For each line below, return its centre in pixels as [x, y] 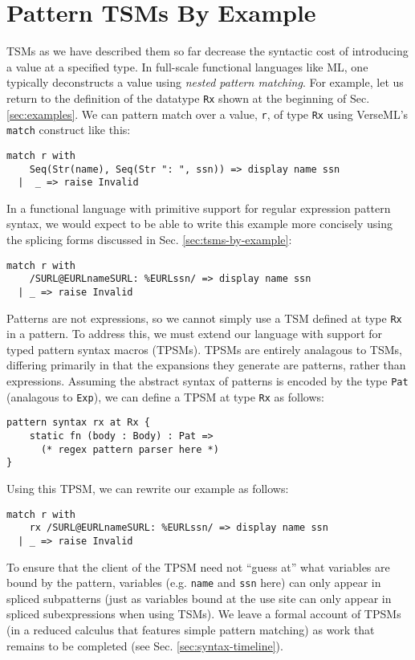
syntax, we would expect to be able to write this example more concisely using [199, 224]
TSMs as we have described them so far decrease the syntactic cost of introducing [207, 51]
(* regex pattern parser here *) [130, 449]
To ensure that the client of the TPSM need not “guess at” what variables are [198, 566]
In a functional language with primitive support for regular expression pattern [199, 208]
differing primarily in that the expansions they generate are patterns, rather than [206, 365]
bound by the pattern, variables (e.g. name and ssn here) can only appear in [194, 583]
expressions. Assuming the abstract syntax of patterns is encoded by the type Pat [207, 381]
